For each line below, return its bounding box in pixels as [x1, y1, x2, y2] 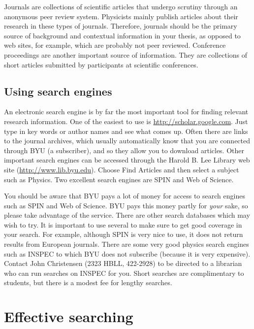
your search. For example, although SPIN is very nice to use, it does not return [4, 229, 243, 239]
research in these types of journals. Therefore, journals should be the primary [4, 21, 237, 31]
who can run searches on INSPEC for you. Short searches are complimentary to [4, 267, 244, 278]
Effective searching [4, 306, 133, 327]
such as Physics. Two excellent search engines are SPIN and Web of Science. [4, 174, 234, 184]
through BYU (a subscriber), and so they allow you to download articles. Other [4, 145, 244, 155]
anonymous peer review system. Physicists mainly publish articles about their [4, 11, 238, 21]
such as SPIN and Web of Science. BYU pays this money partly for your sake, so [4, 200, 248, 210]
